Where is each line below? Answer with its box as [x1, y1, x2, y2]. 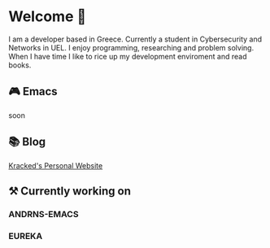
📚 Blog [8, 135, 46, 149]
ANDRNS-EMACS [8, 208, 79, 220]
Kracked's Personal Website [8, 160, 103, 170]
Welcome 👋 [8, 7, 87, 26]
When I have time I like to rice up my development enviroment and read [8, 51, 247, 61]
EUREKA [8, 230, 43, 241]
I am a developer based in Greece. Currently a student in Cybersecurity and [8, 34, 263, 44]
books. [8, 60, 32, 70]
